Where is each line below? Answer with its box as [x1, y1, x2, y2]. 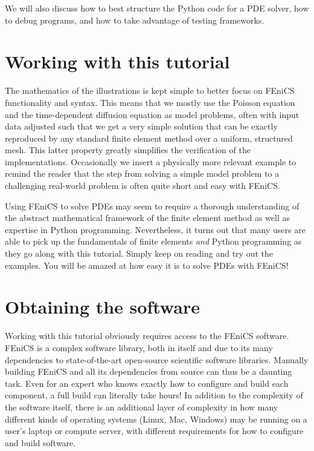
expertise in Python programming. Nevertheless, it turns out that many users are [5, 223, 306, 235]
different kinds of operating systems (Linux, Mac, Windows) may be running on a [5, 412, 307, 425]
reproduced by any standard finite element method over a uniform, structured [5, 131, 293, 144]
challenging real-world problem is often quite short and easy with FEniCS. [5, 179, 280, 192]
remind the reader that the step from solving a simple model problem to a [5, 167, 280, 180]
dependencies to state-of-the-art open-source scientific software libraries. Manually [5, 353, 309, 366]
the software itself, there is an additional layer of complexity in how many [5, 400, 278, 413]
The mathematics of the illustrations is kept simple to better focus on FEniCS [5, 84, 295, 97]
